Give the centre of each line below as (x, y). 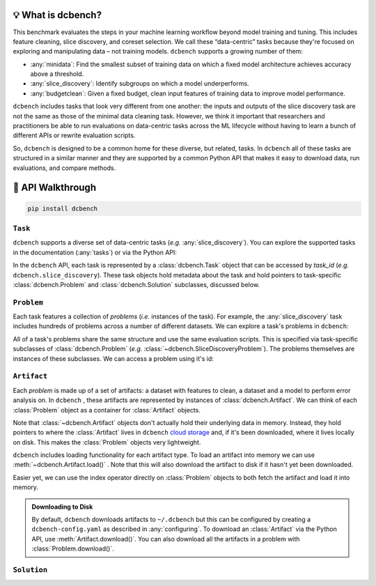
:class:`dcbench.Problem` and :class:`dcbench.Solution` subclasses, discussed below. (136, 284)
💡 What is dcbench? (57, 15)
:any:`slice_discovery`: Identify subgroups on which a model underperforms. (140, 84)
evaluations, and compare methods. (64, 168)
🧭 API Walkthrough (55, 188)
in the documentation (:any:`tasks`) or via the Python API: (95, 252)
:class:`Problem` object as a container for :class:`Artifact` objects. (107, 410)
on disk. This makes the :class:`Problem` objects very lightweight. (107, 442)
